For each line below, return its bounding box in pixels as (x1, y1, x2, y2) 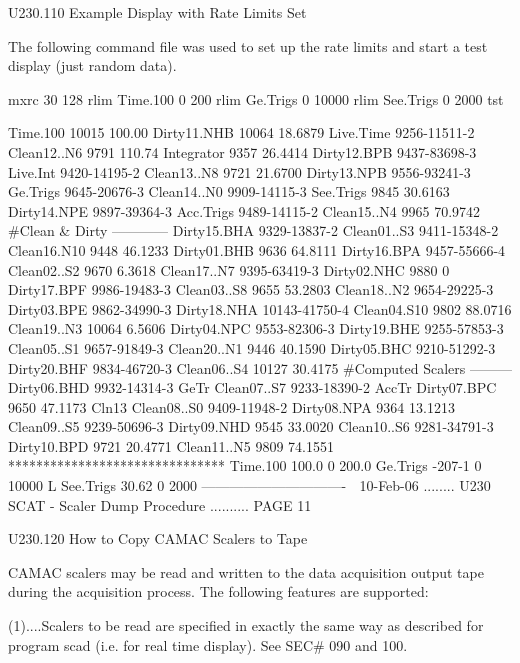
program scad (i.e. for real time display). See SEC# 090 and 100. (8, 634, 408, 655)
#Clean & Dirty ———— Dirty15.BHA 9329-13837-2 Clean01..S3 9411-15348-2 (8, 220, 499, 241)
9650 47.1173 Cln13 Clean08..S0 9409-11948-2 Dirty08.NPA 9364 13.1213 (8, 396, 455, 417)
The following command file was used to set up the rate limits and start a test (8, 35, 488, 56)
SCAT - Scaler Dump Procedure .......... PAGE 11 (8, 494, 312, 515)
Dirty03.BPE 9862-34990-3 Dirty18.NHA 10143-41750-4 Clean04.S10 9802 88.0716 (8, 298, 512, 319)
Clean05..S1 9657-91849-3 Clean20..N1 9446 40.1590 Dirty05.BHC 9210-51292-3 (8, 337, 496, 358)
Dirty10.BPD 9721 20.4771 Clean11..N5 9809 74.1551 (8, 435, 334, 456)
